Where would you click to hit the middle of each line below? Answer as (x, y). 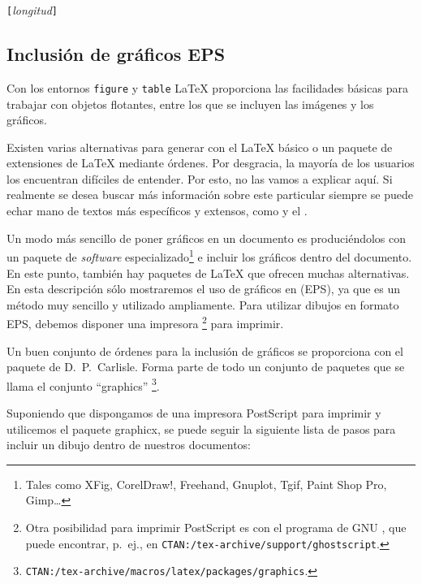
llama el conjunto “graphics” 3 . (83, 384)
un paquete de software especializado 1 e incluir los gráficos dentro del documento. (209, 255)
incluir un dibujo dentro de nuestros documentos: (129, 445)
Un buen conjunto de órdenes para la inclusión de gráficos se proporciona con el (205, 350)
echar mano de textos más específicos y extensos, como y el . (157, 211)
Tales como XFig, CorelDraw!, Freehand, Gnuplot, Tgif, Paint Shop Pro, (206, 484)
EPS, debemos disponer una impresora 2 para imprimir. (145, 322)
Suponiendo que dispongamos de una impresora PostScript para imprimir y (194, 412)
